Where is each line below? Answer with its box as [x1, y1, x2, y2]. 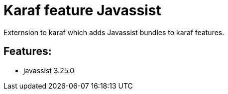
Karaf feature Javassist [3, 2, 161, 19]
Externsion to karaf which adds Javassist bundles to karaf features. [3, 28, 225, 37]
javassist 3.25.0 [23, 66, 75, 75]
